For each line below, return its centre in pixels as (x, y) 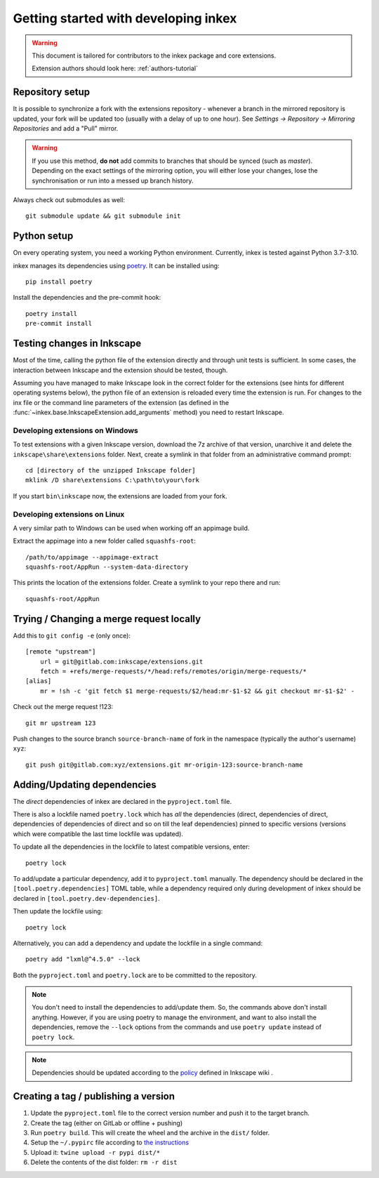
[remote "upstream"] (61, 652)
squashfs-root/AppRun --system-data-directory (107, 567)
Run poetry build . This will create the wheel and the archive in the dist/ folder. (150, 1133)
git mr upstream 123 (61, 723)
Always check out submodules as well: (69, 199)
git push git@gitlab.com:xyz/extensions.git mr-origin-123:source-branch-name (164, 765)
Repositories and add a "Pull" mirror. (66, 128)
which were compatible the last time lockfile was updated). (98, 834)
